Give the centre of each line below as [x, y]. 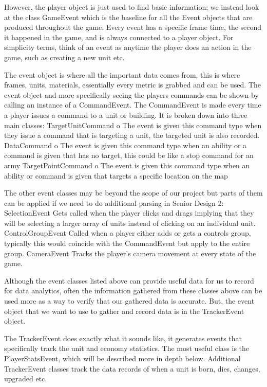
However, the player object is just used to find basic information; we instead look [132, 7]
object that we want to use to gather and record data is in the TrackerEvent [124, 311]
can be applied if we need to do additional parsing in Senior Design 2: [114, 203]
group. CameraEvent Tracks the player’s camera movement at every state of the [130, 253]
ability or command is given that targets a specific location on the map [116, 175]
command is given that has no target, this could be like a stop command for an [129, 155]
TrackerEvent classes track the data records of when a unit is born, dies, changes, [132, 368]
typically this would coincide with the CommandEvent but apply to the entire [127, 243]
